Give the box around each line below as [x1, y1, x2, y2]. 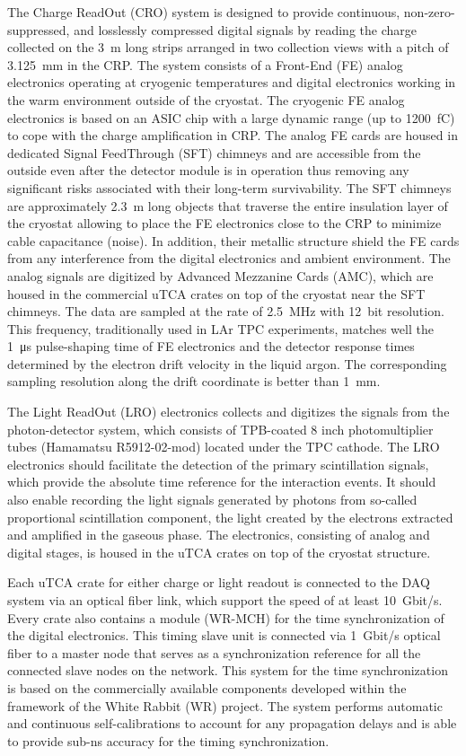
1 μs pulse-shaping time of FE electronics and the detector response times [7, 337, 415, 356]
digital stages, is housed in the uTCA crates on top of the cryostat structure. [7, 542, 431, 561]
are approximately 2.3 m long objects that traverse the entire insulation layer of [7, 196, 448, 215]
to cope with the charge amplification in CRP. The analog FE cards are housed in [7, 126, 458, 145]
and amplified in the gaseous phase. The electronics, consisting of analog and [7, 525, 430, 544]
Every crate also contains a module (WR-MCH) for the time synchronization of [7, 608, 444, 627]
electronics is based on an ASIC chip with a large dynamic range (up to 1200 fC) [7, 108, 455, 127]
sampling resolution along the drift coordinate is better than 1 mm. [7, 372, 381, 391]
